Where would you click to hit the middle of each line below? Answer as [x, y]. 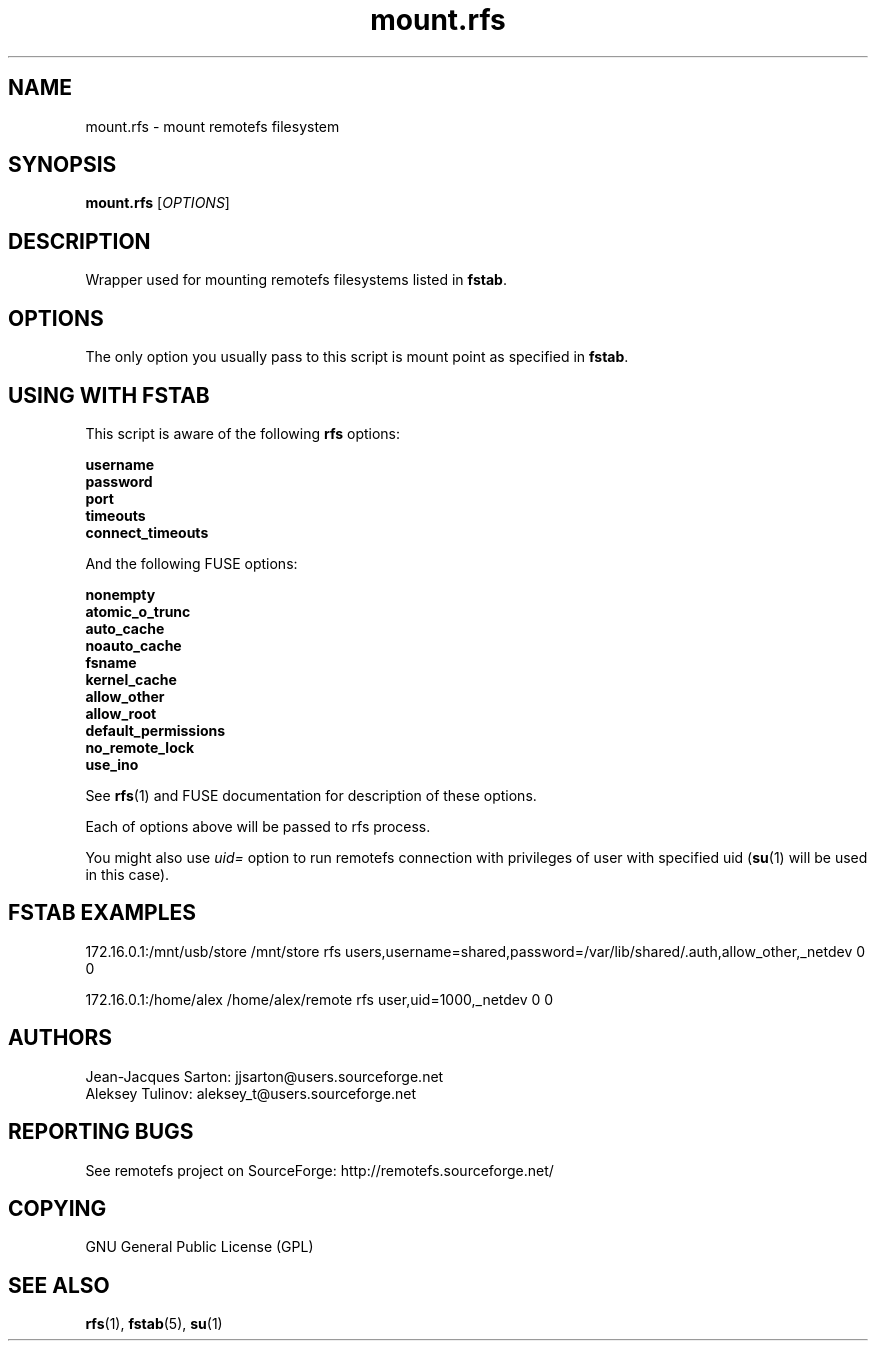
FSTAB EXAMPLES [102, 913]
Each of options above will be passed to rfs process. [258, 826]
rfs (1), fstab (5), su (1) [154, 1324]
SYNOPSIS [62, 165]
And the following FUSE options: [191, 563]
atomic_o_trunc [138, 611]
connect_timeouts [147, 532]
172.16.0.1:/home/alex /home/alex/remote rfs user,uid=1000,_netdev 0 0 [319, 999]
